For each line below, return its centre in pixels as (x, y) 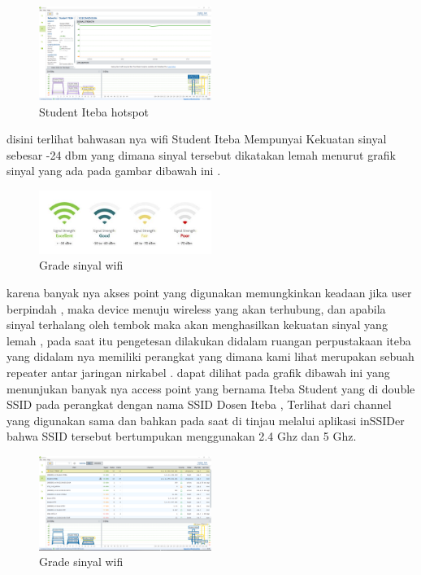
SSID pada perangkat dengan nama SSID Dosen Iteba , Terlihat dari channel (199, 404)
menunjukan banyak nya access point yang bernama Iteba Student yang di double (211, 388)
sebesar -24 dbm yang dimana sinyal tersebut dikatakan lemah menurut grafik (201, 154)
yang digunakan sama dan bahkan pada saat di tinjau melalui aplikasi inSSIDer (206, 420)
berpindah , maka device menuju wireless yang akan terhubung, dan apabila (196, 308)
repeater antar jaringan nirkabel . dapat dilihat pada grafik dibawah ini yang (198, 372)
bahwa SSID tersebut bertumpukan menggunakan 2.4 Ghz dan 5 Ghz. (182, 436)
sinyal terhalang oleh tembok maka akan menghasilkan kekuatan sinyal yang (197, 325)
